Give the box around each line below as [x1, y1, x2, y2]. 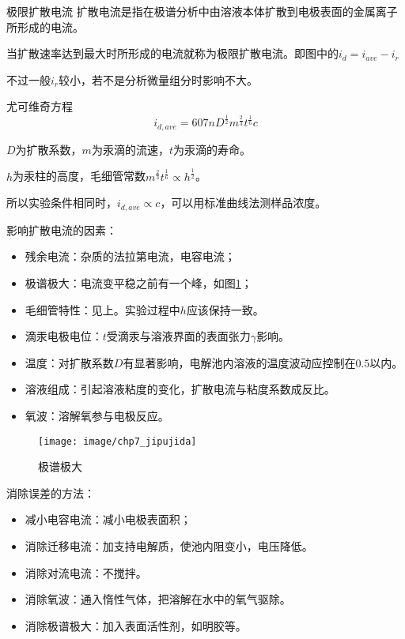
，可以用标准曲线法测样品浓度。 [160, 194, 327, 211]
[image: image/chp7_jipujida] [38, 435, 197, 447]
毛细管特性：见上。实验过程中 [25, 301, 180, 318]
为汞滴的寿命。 [172, 141, 251, 157]
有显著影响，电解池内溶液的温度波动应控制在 [123, 354, 356, 370]
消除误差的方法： [6, 484, 95, 501]
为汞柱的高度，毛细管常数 [13, 167, 146, 184]
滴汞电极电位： [25, 328, 103, 344]
